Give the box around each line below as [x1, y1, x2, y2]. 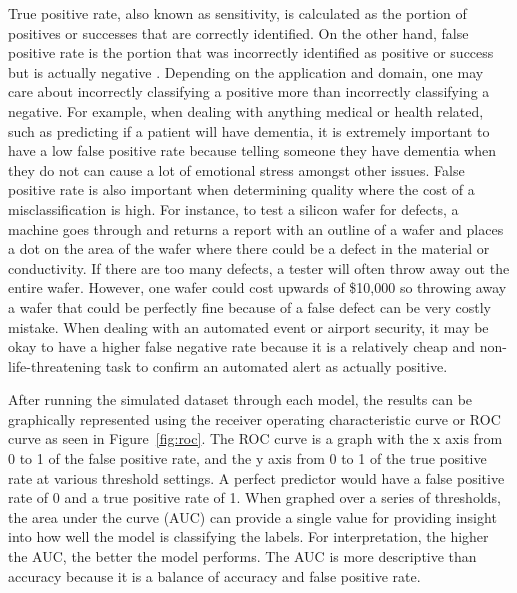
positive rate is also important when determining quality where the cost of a [8, 179, 475, 200]
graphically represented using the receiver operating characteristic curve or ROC [8, 408, 501, 429]
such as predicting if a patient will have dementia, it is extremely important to [8, 120, 490, 141]
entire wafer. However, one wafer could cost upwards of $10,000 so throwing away [8, 277, 507, 298]
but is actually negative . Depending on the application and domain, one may [8, 61, 484, 82]
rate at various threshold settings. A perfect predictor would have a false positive [8, 467, 505, 488]
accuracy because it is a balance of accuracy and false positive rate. [8, 565, 421, 586]
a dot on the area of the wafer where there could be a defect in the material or [8, 238, 490, 259]
